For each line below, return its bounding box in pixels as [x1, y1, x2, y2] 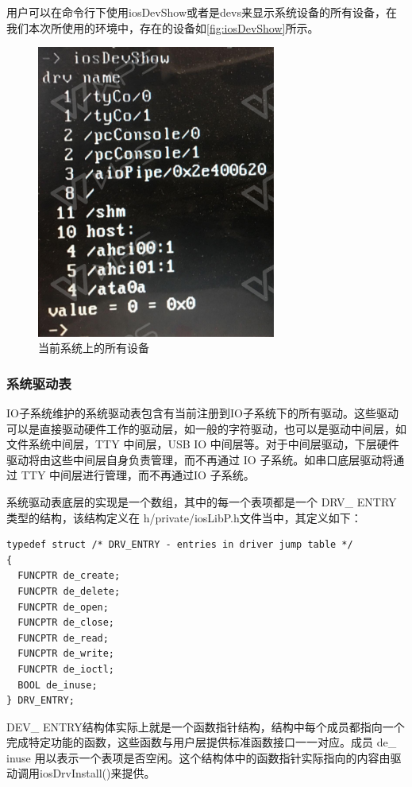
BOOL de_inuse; [17, 679, 98, 691]
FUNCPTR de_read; [17, 632, 109, 644]
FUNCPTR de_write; [17, 648, 115, 660]
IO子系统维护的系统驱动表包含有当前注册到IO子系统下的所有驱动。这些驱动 [6, 405, 399, 421]
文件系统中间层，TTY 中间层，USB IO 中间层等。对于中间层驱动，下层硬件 [6, 436, 399, 452]
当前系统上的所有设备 [38, 339, 149, 356]
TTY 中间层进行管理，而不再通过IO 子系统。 [21, 467, 255, 483]
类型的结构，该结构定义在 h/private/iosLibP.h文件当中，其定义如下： [6, 509, 362, 525]
